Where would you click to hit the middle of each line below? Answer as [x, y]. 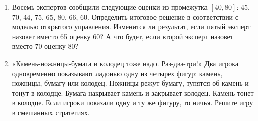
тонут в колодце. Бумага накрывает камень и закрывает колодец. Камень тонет [133, 93]
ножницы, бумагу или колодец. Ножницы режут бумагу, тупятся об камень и [130, 83]
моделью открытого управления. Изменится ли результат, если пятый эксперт [131, 26]
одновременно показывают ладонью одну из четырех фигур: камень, [117, 73]
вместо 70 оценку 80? [45, 46]
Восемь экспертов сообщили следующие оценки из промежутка [110, 7]
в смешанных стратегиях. [51, 112]
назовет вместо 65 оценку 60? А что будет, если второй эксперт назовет [122, 36]
